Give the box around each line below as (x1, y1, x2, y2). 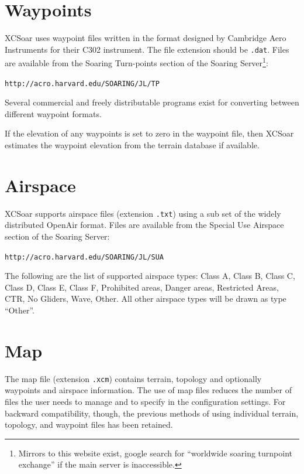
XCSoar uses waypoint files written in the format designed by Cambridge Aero (5, 32, 286, 44)
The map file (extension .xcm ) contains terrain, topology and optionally (5, 372, 262, 384)
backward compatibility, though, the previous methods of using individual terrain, (5, 407, 299, 419)
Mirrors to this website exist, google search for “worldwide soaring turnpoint (18, 446, 293, 459)
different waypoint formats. (5, 107, 102, 120)
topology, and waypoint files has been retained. (5, 418, 173, 431)
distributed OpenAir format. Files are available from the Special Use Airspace (5, 219, 284, 231)
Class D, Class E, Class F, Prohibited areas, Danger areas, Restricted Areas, (5, 281, 279, 293)
